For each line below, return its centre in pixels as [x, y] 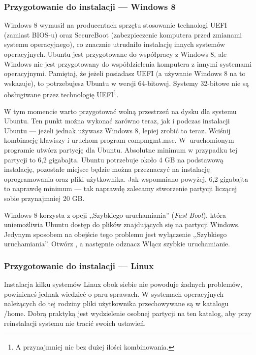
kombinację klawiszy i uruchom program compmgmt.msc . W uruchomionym [119, 140]
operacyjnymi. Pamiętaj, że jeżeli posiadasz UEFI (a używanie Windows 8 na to [125, 73]
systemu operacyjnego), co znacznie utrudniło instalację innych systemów [114, 44]
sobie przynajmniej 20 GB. [44, 198]
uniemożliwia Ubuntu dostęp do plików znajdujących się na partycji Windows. [122, 224]
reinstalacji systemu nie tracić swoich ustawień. [75, 323]
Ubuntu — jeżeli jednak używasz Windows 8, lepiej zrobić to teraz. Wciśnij [117, 130]
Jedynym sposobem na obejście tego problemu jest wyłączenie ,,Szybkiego [115, 234]
